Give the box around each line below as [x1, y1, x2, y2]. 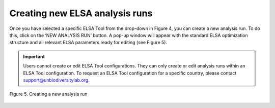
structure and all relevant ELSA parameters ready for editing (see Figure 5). [9, 40, 168, 46]
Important [23, 53, 45, 59]
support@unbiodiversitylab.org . [23, 77, 90, 83]
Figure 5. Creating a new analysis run [9, 91, 88, 97]
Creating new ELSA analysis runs [9, 8, 153, 19]
